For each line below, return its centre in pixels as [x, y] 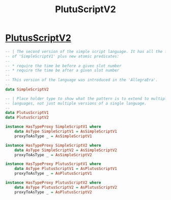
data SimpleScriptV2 [27, 89]
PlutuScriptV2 [85, 9]
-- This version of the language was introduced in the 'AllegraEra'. [82, 80]
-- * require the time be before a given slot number [64, 66]
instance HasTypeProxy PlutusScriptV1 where [53, 164]
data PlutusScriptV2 [27, 118]
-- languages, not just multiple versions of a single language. [76, 103]
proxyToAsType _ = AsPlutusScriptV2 [53, 192]
